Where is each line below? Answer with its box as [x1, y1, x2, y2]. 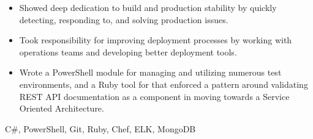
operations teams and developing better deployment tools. [19, 45, 237, 58]
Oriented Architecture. [19, 102, 104, 115]
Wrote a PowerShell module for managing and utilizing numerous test [19, 66, 282, 79]
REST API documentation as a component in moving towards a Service [19, 90, 290, 102]
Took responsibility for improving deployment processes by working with [19, 34, 292, 46]
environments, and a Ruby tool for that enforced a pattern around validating [19, 77, 308, 90]
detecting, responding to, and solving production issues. [19, 13, 228, 26]
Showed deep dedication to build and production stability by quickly [19, 1, 277, 13]
